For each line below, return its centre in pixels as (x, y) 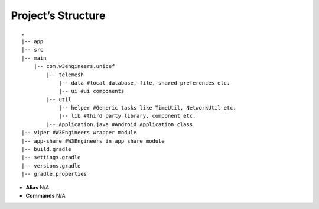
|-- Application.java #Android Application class (120, 124)
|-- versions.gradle (51, 165)
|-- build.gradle (46, 149)
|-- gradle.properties (54, 174)
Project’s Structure (58, 15)
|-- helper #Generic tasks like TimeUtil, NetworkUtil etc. (147, 108)
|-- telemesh (65, 75)
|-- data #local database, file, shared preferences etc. (144, 83)
